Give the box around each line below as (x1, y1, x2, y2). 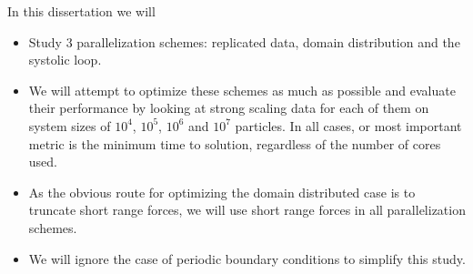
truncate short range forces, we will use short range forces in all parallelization (28, 200, 466, 219)
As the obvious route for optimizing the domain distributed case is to (28, 182, 416, 201)
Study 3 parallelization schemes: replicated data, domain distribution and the (28, 32, 460, 51)
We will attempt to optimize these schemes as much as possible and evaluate (28, 80, 456, 99)
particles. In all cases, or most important (235, 116, 462, 135)
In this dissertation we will (7, 2, 156, 20)
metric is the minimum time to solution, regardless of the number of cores (28, 134, 441, 153)
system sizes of (28, 116, 111, 135)
